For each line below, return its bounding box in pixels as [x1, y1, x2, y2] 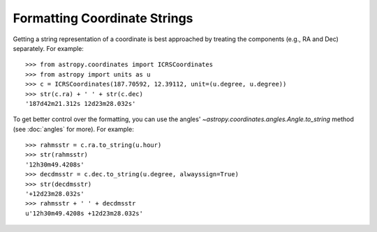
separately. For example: [13, 44, 84, 52]
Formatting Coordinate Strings [13, 10, 193, 26]
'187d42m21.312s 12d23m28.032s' [25, 100, 136, 107]
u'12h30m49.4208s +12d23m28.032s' [25, 209, 143, 217]
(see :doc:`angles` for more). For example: [13, 125, 134, 133]
